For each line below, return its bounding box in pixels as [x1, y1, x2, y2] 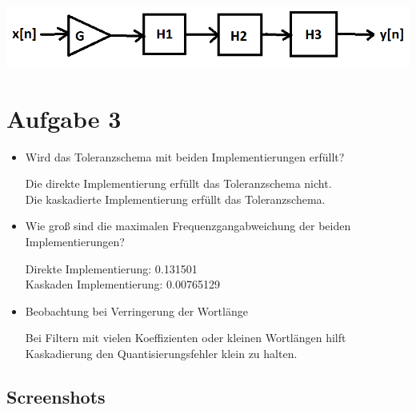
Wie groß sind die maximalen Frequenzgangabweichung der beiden [25, 217, 351, 234]
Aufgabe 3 [6, 102, 122, 134]
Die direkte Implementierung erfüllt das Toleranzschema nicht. [25, 175, 332, 192]
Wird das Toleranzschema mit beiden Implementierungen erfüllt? [25, 148, 345, 165]
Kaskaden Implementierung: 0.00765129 [25, 276, 220, 293]
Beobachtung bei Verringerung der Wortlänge [25, 302, 248, 319]
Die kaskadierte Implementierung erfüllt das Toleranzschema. [25, 190, 326, 207]
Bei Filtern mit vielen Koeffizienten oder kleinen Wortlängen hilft [25, 329, 346, 346]
